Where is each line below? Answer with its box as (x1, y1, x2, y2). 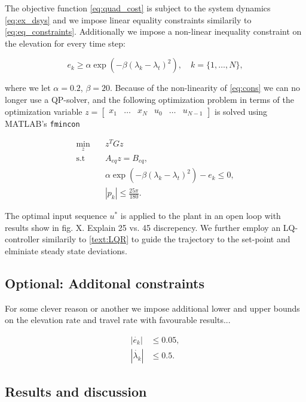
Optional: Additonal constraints (5, 273, 205, 292)
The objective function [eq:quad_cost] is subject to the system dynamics (5, 2, 271, 14)
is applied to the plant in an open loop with (120, 209, 281, 222)
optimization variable (5, 105, 82, 117)
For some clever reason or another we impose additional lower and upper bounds (5, 301, 300, 314)
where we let (5, 81, 51, 94)
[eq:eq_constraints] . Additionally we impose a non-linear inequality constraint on (5, 25, 302, 38)
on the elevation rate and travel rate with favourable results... (5, 313, 231, 326)
